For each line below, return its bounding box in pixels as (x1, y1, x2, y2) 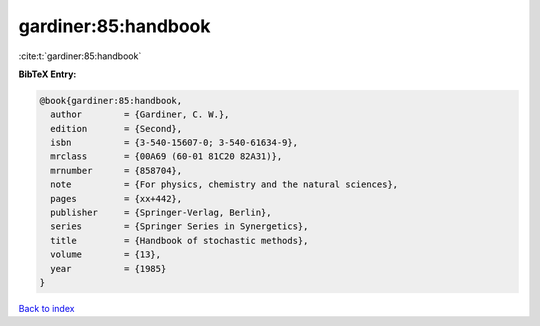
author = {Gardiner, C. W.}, (50, 109, 230, 120)
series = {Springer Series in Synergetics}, (50, 221, 309, 232)
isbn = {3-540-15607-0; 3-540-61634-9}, (50, 137, 299, 149)
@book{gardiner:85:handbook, (39, 95, 183, 106)
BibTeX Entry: (18, 68, 77, 80)
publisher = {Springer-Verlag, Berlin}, (50, 207, 272, 219)
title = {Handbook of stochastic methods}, (50, 235, 309, 246)
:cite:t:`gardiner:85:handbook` (18, 50, 142, 62)
